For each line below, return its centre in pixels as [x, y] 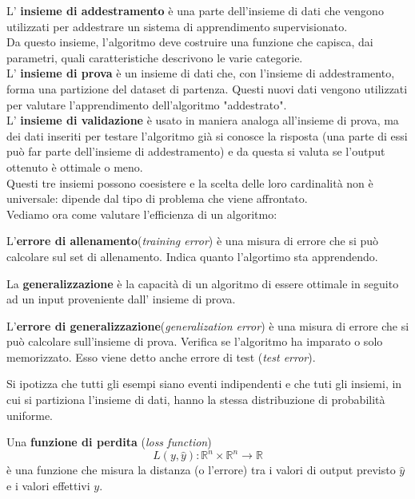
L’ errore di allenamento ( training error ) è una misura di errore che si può [193, 241]
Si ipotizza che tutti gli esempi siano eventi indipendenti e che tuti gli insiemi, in [204, 384]
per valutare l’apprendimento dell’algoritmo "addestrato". [147, 104]
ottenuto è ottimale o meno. [75, 166]
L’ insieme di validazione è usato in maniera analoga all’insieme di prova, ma [203, 120]
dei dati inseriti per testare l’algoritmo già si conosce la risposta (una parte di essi [207, 135]
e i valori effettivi [48, 485]
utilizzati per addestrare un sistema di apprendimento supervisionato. [177, 26]
